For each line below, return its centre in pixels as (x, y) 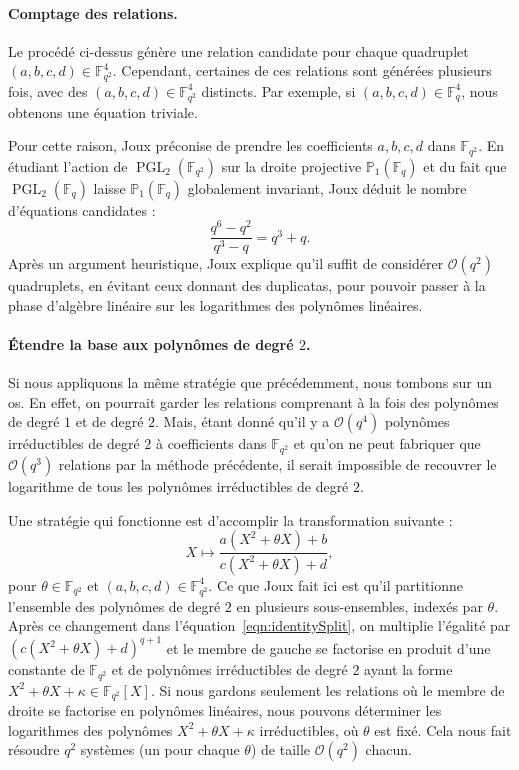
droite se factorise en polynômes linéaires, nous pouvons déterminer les (225, 710)
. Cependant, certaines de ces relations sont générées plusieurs (302, 70)
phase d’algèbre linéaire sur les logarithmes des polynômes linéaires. (215, 304)
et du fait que (465, 165)
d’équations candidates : (82, 209)
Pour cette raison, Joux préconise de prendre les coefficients (190, 145)
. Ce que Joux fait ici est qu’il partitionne (336, 584)
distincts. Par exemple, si (278, 90)
